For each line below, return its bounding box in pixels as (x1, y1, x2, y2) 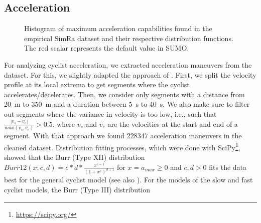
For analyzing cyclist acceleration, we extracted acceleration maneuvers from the (4, 59, 252, 70)
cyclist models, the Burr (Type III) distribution (4, 184, 151, 195)
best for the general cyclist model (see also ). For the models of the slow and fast (4, 174, 253, 185)
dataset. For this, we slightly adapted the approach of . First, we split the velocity (4, 69, 256, 80)
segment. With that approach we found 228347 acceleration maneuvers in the (4, 130, 242, 141)
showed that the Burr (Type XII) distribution (4, 152, 145, 162)
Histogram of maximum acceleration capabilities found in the (24, 23, 212, 34)
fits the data (209, 161, 247, 172)
